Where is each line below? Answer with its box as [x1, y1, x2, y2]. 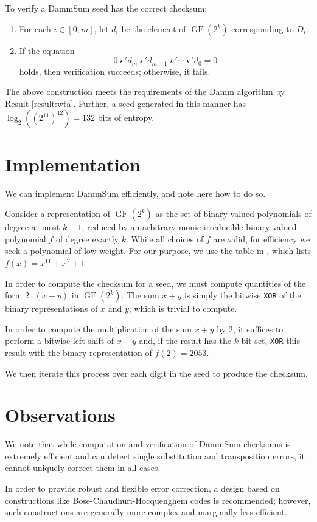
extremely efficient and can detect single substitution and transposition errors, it [5, 449, 305, 462]
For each [19, 22, 51, 35]
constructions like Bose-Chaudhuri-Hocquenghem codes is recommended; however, [5, 493, 311, 506]
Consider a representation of [5, 207, 110, 220]
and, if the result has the [139, 334, 231, 347]
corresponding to [231, 22, 294, 35]
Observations [5, 402, 116, 427]
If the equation [19, 44, 75, 57]
